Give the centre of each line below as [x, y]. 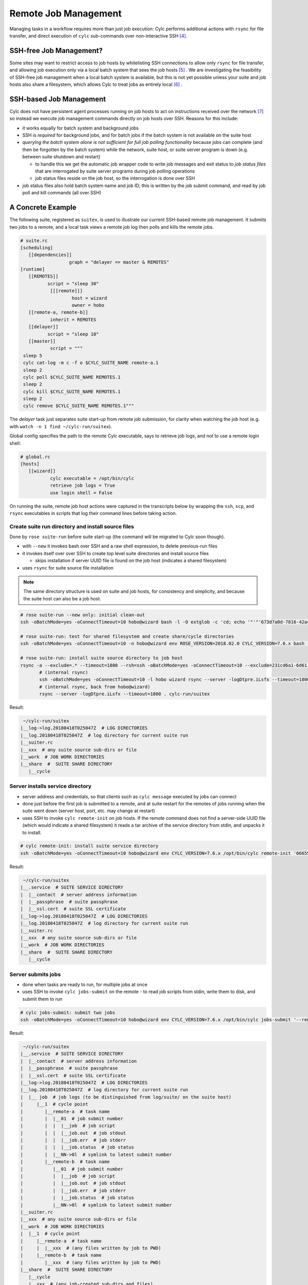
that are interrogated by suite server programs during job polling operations [115, 171]
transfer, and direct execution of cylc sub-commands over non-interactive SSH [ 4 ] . [98, 35]
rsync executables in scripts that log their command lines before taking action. [93, 513]
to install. [32, 832]
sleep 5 [33, 355]
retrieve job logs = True [83, 485]
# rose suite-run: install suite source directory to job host [102, 658]
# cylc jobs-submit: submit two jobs [68, 1012]
